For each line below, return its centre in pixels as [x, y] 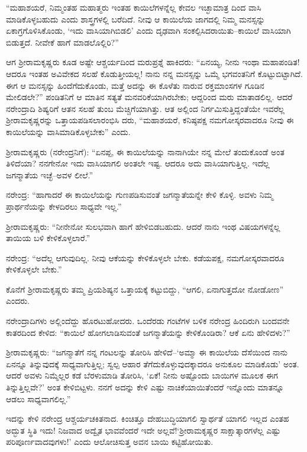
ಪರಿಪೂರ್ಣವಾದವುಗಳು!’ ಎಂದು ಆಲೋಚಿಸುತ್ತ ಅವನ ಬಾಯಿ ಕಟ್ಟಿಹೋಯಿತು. [110, 442]
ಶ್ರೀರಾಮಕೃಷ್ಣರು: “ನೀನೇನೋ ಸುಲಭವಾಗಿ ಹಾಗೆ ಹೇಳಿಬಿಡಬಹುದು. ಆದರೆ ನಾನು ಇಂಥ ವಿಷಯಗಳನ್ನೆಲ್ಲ [143, 226]
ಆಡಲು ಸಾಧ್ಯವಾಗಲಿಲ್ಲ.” [38, 398]
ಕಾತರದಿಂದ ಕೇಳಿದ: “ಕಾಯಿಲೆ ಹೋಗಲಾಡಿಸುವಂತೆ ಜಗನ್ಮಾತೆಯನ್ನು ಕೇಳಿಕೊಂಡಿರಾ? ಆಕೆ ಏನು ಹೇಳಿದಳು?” [148, 332]
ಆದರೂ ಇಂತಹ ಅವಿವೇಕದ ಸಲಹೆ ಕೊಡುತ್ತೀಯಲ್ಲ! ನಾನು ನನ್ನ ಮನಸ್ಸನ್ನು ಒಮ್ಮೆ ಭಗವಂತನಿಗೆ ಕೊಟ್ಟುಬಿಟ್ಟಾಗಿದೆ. [154, 73]
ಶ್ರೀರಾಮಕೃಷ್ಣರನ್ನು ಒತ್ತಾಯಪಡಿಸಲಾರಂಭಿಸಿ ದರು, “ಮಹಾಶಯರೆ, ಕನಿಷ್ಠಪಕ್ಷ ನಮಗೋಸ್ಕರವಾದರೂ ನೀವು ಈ [150, 120]
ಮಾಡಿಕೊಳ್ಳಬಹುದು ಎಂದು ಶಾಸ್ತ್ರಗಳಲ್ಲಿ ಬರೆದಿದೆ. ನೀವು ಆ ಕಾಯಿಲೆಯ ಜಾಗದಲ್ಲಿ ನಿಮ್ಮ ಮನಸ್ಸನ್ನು [136, 19]
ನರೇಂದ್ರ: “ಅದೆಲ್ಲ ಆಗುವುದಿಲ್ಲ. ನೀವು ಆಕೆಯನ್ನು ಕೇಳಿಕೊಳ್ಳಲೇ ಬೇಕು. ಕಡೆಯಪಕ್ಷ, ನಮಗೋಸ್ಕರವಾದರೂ [145, 257]
